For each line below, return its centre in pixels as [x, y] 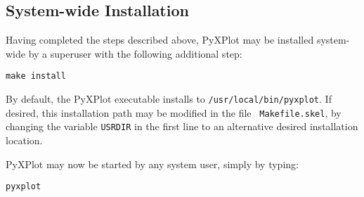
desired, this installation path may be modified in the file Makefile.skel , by [174, 112]
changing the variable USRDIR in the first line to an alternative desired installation [182, 126]
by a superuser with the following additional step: [135, 53]
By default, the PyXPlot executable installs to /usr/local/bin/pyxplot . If [169, 99]
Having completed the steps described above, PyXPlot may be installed [160, 40]
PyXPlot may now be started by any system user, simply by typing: [152, 164]
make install [36, 76]
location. [24, 140]
